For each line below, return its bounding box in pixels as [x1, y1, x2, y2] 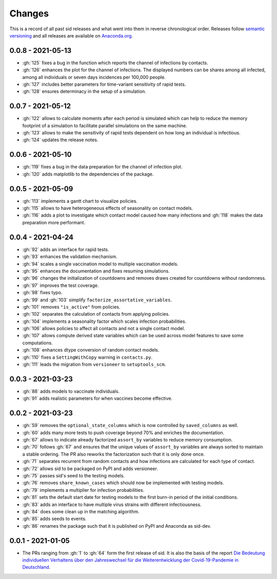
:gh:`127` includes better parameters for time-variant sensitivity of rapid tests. [22, 81, 186, 87]
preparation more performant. [22, 219, 86, 225]
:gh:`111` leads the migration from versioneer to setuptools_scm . [22, 361, 166, 368]
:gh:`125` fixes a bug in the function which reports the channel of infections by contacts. [22, 60, 208, 66]
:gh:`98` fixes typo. [22, 289, 63, 296]
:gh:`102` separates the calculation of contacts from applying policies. [22, 311, 170, 317]
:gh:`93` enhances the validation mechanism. [22, 254, 117, 260]
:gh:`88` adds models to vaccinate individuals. [22, 388, 120, 394]
